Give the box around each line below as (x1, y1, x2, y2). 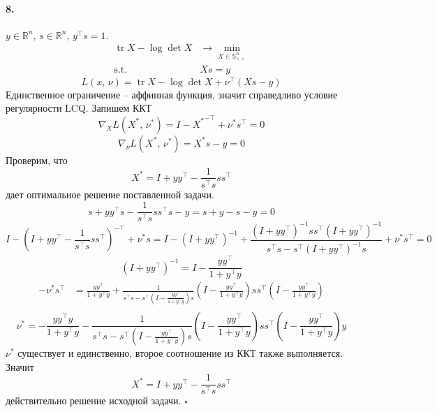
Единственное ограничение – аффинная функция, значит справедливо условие (6, 87, 338, 101)
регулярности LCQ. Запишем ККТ (6, 101, 152, 115)
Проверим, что (6, 152, 68, 167)
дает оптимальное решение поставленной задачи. (6, 186, 214, 201)
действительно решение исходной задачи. (6, 393, 182, 408)
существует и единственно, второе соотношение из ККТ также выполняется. (17, 346, 343, 360)
